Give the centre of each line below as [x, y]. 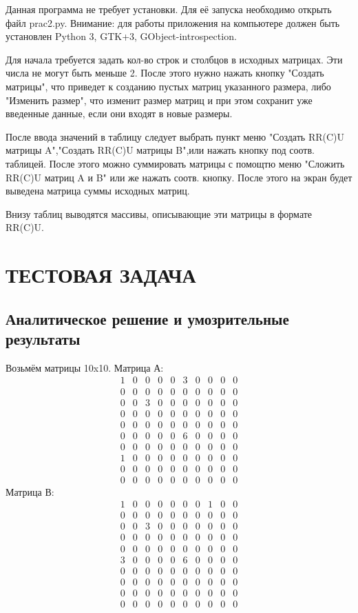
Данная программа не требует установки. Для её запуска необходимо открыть [169, 9]
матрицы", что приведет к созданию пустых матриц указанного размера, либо [168, 86]
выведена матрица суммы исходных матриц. [98, 191]
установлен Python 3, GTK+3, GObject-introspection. [121, 36]
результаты [43, 339]
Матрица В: [30, 491]
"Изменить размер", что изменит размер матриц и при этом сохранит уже [159, 100]
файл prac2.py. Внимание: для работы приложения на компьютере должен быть [173, 22]
